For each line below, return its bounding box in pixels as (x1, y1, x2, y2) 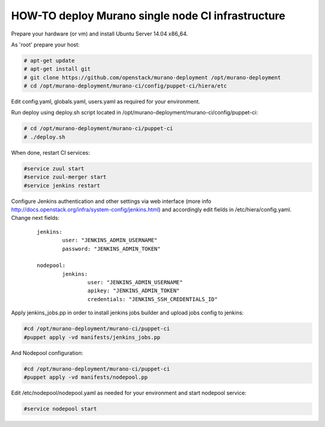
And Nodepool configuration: (11, 349, 84, 357)
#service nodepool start (23, 405, 97, 412)
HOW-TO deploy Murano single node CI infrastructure (11, 9, 286, 22)
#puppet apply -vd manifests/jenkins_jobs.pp (23, 334, 161, 340)
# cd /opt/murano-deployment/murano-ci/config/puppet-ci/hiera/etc (23, 83, 227, 90)
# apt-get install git (23, 66, 91, 72)
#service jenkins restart (23, 182, 101, 189)
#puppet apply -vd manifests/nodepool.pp (23, 374, 148, 381)
